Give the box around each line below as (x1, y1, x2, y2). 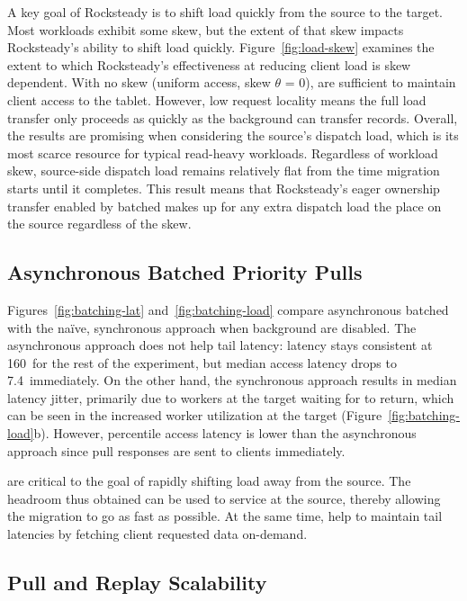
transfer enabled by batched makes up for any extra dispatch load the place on (7, 196, 442, 215)
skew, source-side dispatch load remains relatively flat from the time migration (7, 161, 440, 180)
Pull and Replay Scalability (7, 569, 267, 597)
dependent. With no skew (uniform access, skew (7, 73, 271, 92)
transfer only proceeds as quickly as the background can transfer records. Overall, (7, 108, 458, 127)
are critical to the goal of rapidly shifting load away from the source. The (7, 471, 411, 490)
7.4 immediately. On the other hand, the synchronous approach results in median (7, 371, 457, 390)
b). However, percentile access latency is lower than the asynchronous (33, 424, 417, 443)
